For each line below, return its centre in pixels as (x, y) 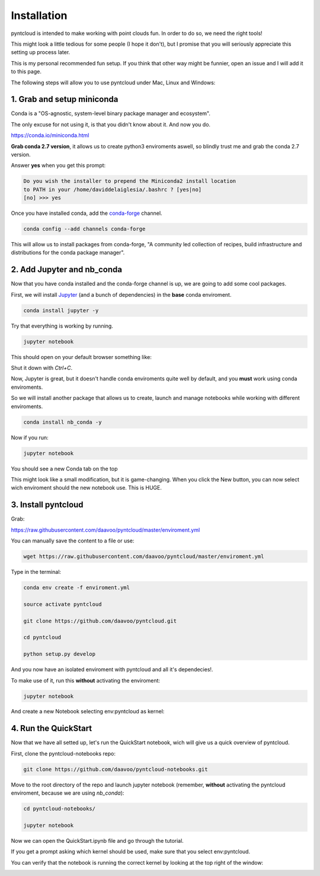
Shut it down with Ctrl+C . (42, 368)
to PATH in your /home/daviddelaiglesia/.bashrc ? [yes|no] (113, 189)
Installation (39, 15)
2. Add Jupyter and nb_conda (67, 270)
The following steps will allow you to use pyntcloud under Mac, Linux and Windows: (113, 82)
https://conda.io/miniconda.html (50, 135)
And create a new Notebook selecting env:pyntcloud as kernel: (88, 712)
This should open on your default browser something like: (81, 357)
